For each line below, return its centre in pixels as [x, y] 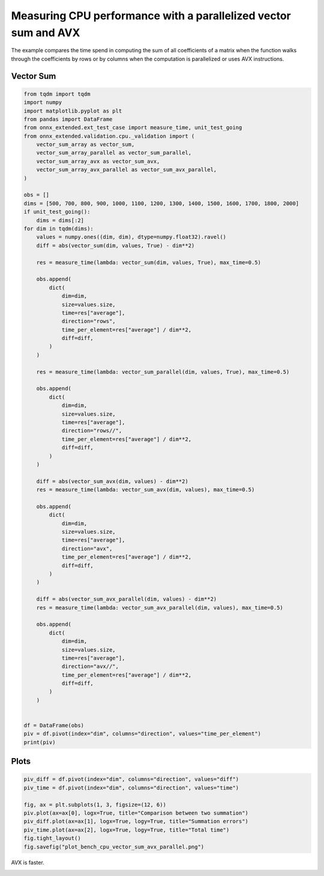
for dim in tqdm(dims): [59, 228]
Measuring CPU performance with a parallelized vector [151, 16]
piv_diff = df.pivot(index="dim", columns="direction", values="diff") [131, 779]
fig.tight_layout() [52, 838]
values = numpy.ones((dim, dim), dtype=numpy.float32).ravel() [131, 237]
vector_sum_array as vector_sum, [85, 145]
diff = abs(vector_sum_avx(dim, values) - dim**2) [112, 481]
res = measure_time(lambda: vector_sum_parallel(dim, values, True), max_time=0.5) [163, 372]
